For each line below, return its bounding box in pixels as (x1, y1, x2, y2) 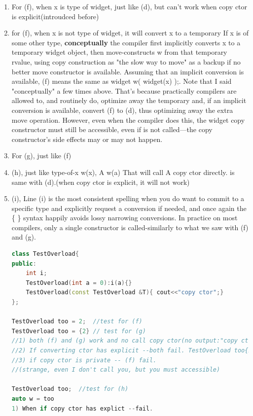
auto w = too (11, 395, 54, 402)
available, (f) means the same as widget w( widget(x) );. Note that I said (11, 76, 232, 86)
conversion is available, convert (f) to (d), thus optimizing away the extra (11, 104, 233, 115)
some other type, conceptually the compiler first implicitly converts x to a (11, 37, 241, 47)
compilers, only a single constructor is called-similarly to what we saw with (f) (11, 222, 249, 232)
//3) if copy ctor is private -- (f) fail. (11, 356, 157, 364)
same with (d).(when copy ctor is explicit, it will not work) (11, 176, 190, 187)
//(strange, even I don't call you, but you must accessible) (11, 366, 220, 374)
